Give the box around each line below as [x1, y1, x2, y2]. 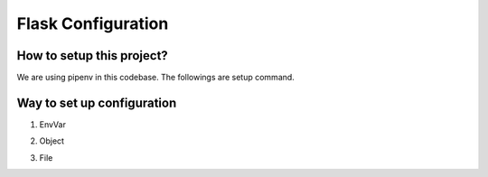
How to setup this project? [16, 48, 169, 63]
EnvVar [39, 118, 67, 130]
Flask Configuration [16, 14, 169, 33]
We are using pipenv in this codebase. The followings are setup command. [16, 72, 296, 83]
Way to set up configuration [16, 95, 177, 110]
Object [39, 135, 65, 146]
